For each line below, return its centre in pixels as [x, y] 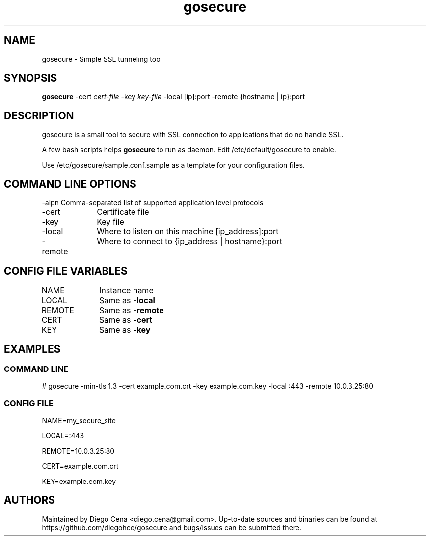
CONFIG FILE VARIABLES [66, 271]
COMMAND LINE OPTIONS [70, 184]
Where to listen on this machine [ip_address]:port [188, 232]
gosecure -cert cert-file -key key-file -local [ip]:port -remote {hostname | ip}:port [173, 97]
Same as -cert [126, 320]
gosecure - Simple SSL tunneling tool [102, 59]
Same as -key [125, 329]
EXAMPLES [32, 349]
